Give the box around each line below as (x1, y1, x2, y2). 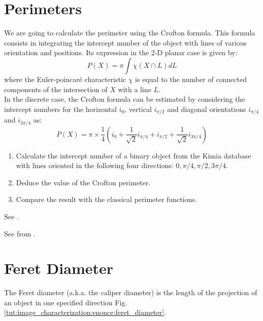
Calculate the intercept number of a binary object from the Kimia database (16, 150, 251, 160)
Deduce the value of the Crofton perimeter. (16, 177, 151, 187)
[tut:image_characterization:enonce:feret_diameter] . (4, 307, 167, 317)
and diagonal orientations (167, 103, 246, 114)
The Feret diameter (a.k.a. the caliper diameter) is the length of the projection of (4, 287, 257, 298)
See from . (4, 228, 36, 238)
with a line (118, 84, 151, 94)
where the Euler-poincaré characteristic (4, 73, 126, 84)
